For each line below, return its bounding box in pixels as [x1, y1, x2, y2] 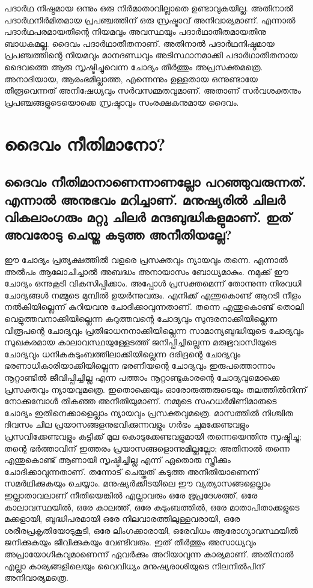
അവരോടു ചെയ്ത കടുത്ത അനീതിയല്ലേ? [4, 225, 232, 244]
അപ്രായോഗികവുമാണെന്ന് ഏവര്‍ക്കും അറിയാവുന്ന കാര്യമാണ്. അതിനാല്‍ [4, 547, 294, 560]
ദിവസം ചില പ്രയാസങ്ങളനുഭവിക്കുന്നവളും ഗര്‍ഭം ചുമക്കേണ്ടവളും [4, 418, 249, 431]
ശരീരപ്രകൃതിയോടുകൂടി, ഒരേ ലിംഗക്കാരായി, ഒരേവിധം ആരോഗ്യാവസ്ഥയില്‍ [4, 524, 299, 536]
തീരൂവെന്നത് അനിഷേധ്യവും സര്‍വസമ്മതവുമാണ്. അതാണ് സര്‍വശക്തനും [4, 84, 301, 97]
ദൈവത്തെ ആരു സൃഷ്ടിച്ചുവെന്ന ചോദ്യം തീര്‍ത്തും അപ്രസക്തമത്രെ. [4, 60, 263, 73]
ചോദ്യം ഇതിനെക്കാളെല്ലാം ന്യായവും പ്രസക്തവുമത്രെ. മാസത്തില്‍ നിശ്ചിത [4, 406, 293, 419]
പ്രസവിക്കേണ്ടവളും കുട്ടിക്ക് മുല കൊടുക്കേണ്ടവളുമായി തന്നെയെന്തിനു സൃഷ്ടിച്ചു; [4, 430, 302, 442]
